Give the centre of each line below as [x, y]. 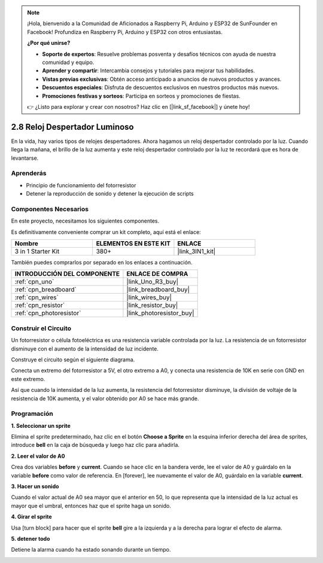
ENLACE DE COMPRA [157, 274]
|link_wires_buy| [149, 297]
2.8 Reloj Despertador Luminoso [72, 127]
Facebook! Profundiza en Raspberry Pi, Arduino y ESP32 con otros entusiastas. [125, 32]
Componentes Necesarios [50, 209]
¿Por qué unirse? [49, 43]
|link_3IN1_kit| [196, 251]
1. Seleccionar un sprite [41, 425]
